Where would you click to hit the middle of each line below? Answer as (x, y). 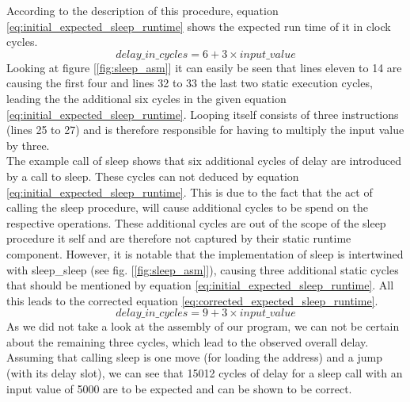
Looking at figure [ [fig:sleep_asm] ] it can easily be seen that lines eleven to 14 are (204, 67)
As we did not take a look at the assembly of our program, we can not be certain (203, 326)
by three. (28, 145)
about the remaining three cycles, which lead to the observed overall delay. (188, 341)
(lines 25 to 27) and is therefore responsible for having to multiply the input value (205, 130)
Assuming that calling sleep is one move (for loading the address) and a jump (194, 357)
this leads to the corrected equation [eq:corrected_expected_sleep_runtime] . (192, 300)
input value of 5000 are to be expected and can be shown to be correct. (179, 388)
